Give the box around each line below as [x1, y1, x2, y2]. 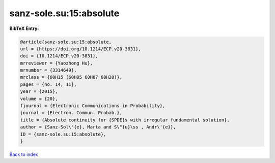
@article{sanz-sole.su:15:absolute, [20, 39, 112, 45]
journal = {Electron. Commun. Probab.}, [20, 110, 122, 116]
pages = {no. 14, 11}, [20, 81, 77, 87]
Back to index [9, 151, 38, 157]
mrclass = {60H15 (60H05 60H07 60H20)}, [20, 74, 122, 80]
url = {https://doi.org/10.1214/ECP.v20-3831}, [20, 46, 141, 52]
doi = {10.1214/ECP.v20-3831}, [20, 53, 99, 59]
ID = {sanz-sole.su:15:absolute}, [20, 131, 106, 137]
